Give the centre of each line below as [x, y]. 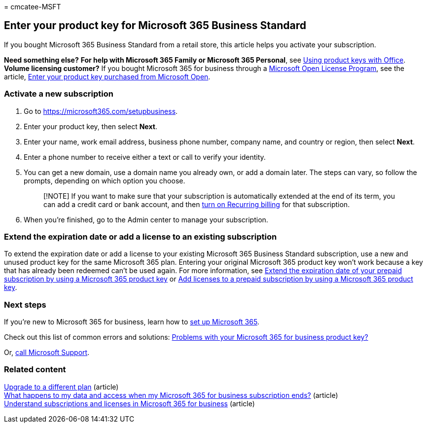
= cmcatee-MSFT [33, 7]
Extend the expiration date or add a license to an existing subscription [141, 236]
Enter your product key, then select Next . [90, 126]
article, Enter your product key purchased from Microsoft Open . [107, 76]
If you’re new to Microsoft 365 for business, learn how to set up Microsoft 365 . [132, 322]
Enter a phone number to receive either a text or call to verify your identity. [145, 157]
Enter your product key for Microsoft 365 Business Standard [155, 26]
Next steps [25, 304]
